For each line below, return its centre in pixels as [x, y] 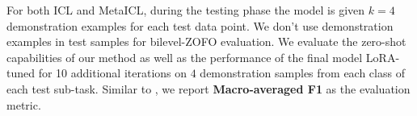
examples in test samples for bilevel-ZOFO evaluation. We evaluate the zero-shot [206, 41]
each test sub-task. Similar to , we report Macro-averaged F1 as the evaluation [208, 88]
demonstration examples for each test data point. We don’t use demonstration [200, 25]
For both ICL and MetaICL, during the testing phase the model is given [186, 10]
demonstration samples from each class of [302, 73]
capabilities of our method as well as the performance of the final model [185, 57]
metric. [24, 104]
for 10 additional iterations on [113, 73]
